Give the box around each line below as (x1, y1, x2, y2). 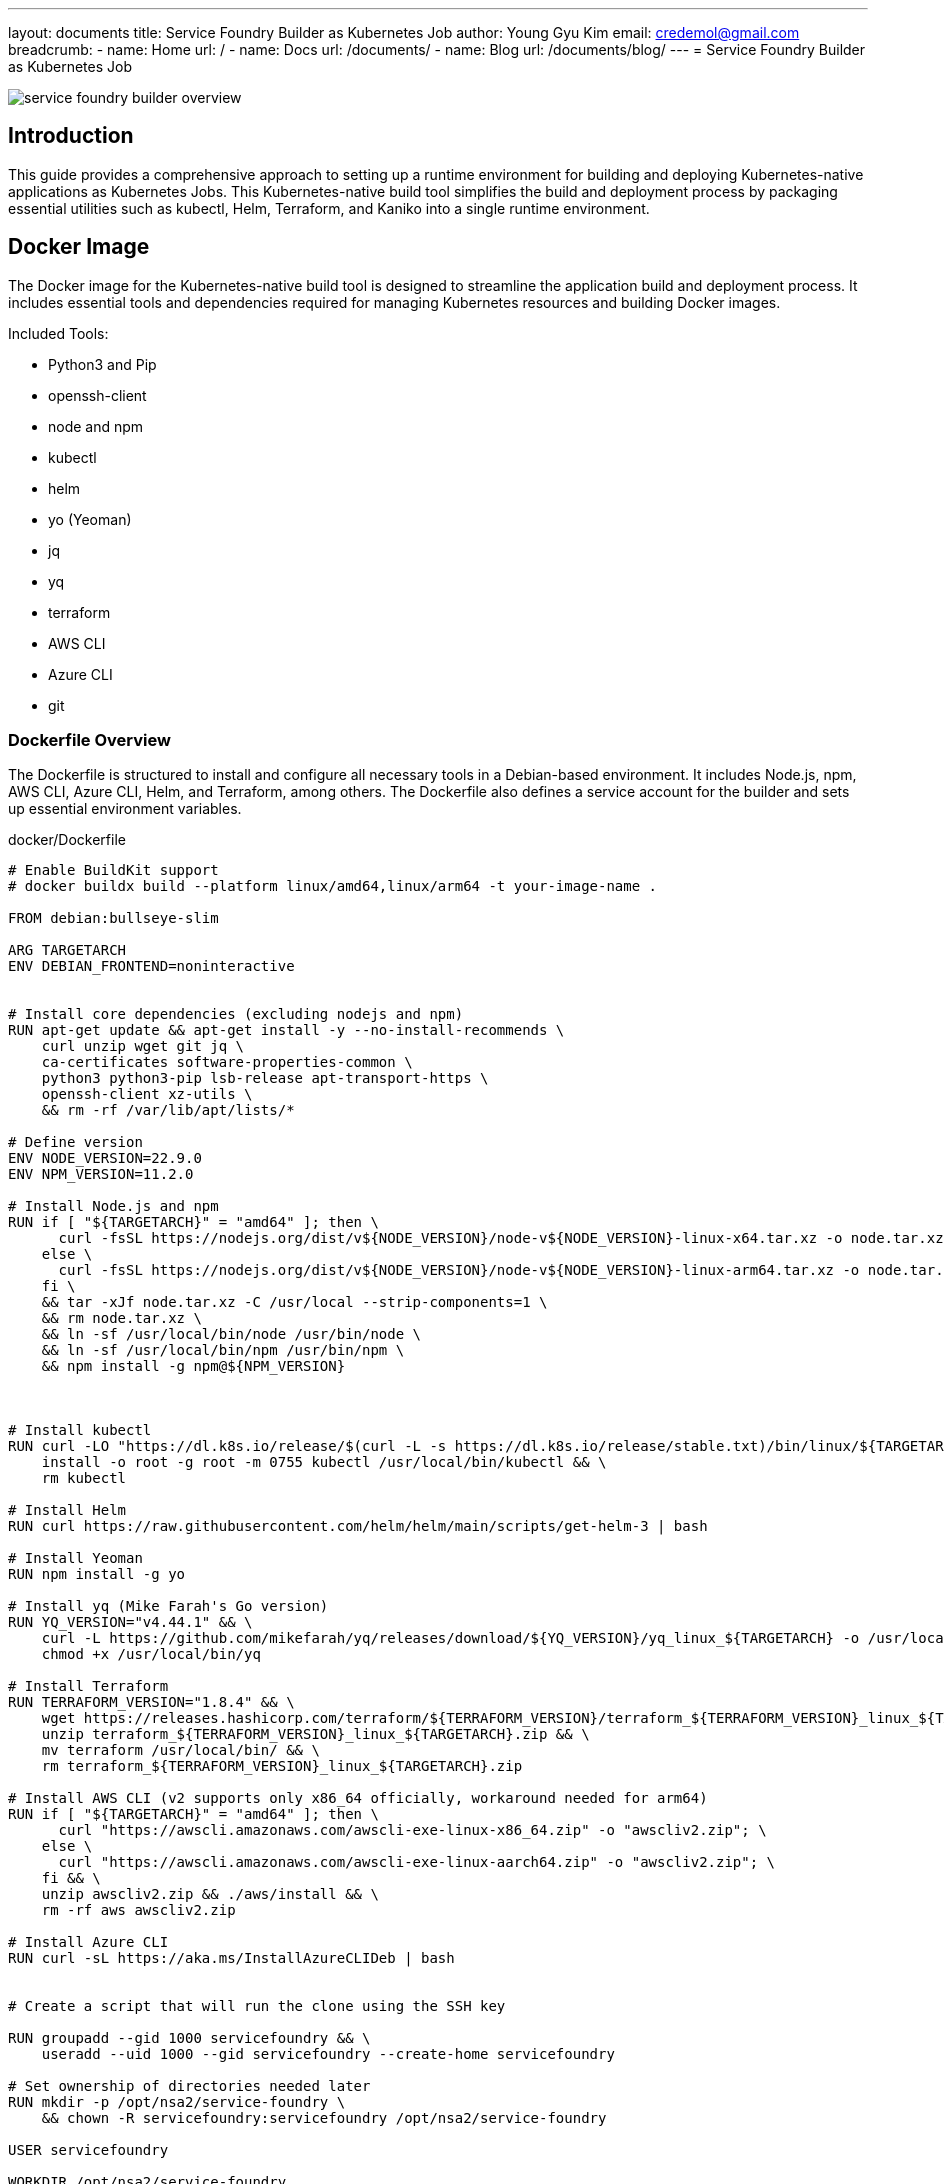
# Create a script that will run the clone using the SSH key (8, 1998, 506, 2015)
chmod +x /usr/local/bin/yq (41, 1646, 261, 1663)
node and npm (48, 417, 144, 435)
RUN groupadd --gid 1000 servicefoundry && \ (8, 2030, 371, 2047)
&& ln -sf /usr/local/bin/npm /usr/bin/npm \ (41, 1342, 405, 1359)
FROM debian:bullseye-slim (8, 910, 219, 927)
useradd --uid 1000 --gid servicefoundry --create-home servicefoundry (41, 2046, 615, 2063)
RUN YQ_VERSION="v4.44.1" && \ (8, 1614, 253, 1631)
